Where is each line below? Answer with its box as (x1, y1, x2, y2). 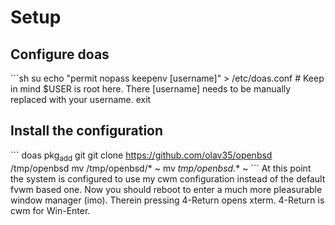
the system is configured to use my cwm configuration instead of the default (10, 172, 326, 185)
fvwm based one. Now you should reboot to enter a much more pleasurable (10, 183, 323, 195)
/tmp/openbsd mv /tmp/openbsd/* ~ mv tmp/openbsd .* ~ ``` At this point (10, 162, 312, 174)
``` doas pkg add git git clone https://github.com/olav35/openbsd (10, 149, 273, 163)
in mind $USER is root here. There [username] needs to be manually (10, 83, 292, 95)
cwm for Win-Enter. (10, 204, 91, 216)
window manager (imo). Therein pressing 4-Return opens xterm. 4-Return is (10, 194, 325, 206)
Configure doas (10, 46, 110, 63)
